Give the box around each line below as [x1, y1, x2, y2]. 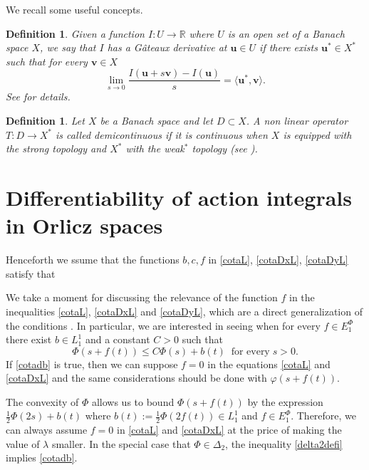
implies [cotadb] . [6, 450, 78, 465]
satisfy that [6, 266, 56, 281]
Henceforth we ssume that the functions [6, 252, 180, 267]
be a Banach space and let [100, 113, 213, 128]
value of [6, 436, 40, 451]
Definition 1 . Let [6, 113, 85, 128]
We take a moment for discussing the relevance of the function [6, 290, 278, 305]
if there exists [259, 40, 318, 55]
